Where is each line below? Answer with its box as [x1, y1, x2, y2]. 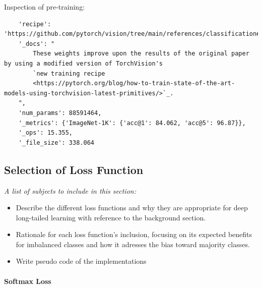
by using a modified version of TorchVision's [4, 60, 163, 67]
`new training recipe [33, 70, 105, 77]
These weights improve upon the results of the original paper [33, 50, 249, 57]
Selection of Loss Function [4, 161, 144, 177]
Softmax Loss [4, 275, 51, 286]
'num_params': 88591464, [18, 109, 102, 117]
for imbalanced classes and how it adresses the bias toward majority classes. [16, 239, 250, 249]
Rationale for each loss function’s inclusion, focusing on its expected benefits [16, 229, 252, 240]
